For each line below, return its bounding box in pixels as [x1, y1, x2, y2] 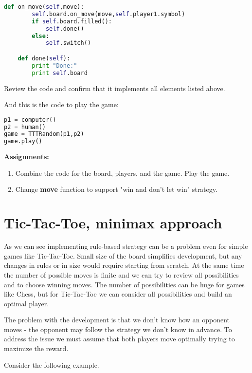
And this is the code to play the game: [4, 99, 119, 110]
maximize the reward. [4, 343, 69, 354]
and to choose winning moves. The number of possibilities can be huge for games [4, 279, 245, 289]
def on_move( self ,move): [4, 3, 84, 10]
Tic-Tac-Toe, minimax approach [4, 213, 222, 233]
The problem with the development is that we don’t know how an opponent [4, 315, 230, 325]
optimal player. [4, 298, 49, 308]
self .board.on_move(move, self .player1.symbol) [32, 10, 185, 18]
